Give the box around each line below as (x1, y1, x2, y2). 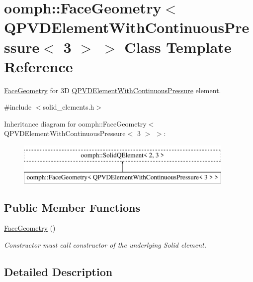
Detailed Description (4, 264, 113, 280)
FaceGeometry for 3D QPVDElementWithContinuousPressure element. (4, 85, 221, 95)
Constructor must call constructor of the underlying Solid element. (4, 240, 207, 250)
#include (4, 102, 32, 112)
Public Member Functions (4, 199, 140, 215)
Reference (4, 56, 73, 76)
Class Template (124, 36, 232, 57)
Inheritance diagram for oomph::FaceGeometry (4, 118, 147, 129)
